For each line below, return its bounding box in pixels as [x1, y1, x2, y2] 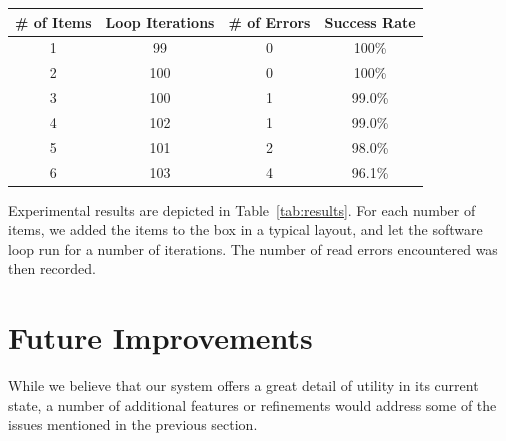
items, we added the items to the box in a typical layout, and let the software [8, 219, 483, 240]
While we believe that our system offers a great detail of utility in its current [8, 375, 479, 396]
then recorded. [8, 258, 96, 279]
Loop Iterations [105, 11, 215, 32]
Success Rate [324, 11, 416, 32]
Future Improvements [8, 317, 313, 358]
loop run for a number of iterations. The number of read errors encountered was [8, 238, 498, 259]
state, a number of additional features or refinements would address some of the [8, 394, 497, 415]
